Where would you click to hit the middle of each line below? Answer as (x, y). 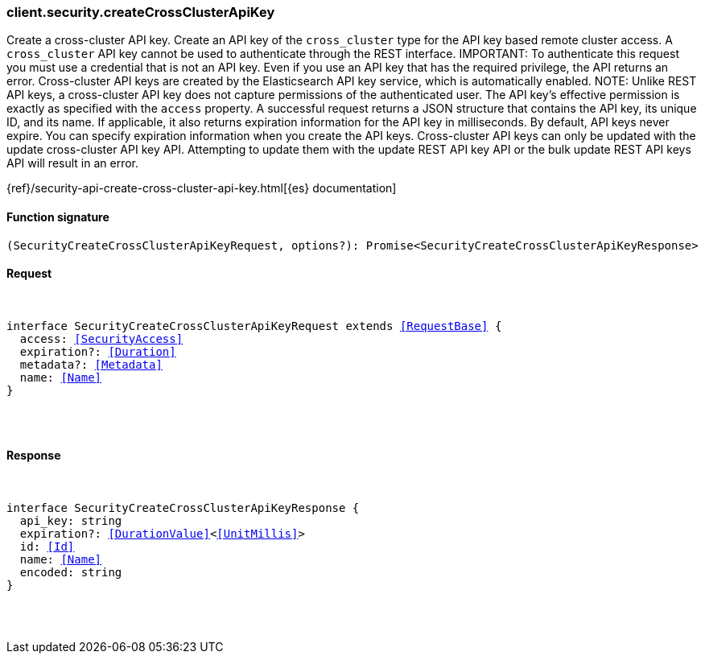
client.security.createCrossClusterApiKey (141, 12)
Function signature (58, 217)
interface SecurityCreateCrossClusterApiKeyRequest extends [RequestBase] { (254, 326)
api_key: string (71, 521)
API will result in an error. (73, 163)
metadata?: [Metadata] (91, 364)
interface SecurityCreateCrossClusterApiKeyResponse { (183, 508)
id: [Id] (47, 547)
